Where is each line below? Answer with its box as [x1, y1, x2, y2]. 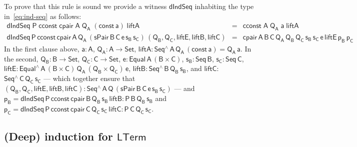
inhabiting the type [194, 1, 254, 11]
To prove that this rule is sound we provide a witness [4, 1, 167, 11]
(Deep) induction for [4, 128, 113, 144]
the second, [4, 53, 38, 63]
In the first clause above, [4, 43, 79, 53]
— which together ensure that [43, 73, 135, 83]
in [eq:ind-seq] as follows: [4, 10, 81, 21]
